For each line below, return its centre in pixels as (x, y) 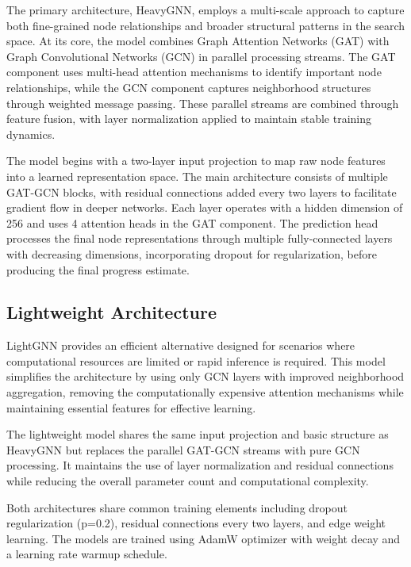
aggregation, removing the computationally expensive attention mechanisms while (205, 392)
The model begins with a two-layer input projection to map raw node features (196, 161)
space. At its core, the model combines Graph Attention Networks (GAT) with (198, 41)
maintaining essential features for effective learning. (131, 407)
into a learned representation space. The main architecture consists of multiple (197, 176)
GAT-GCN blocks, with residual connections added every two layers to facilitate (202, 192)
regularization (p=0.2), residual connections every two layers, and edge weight (196, 523)
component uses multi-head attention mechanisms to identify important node (194, 72)
